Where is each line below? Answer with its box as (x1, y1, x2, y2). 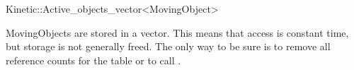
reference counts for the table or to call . (6, 52, 181, 67)
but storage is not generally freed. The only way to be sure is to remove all (6, 39, 331, 54)
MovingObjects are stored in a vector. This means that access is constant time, (6, 25, 349, 40)
